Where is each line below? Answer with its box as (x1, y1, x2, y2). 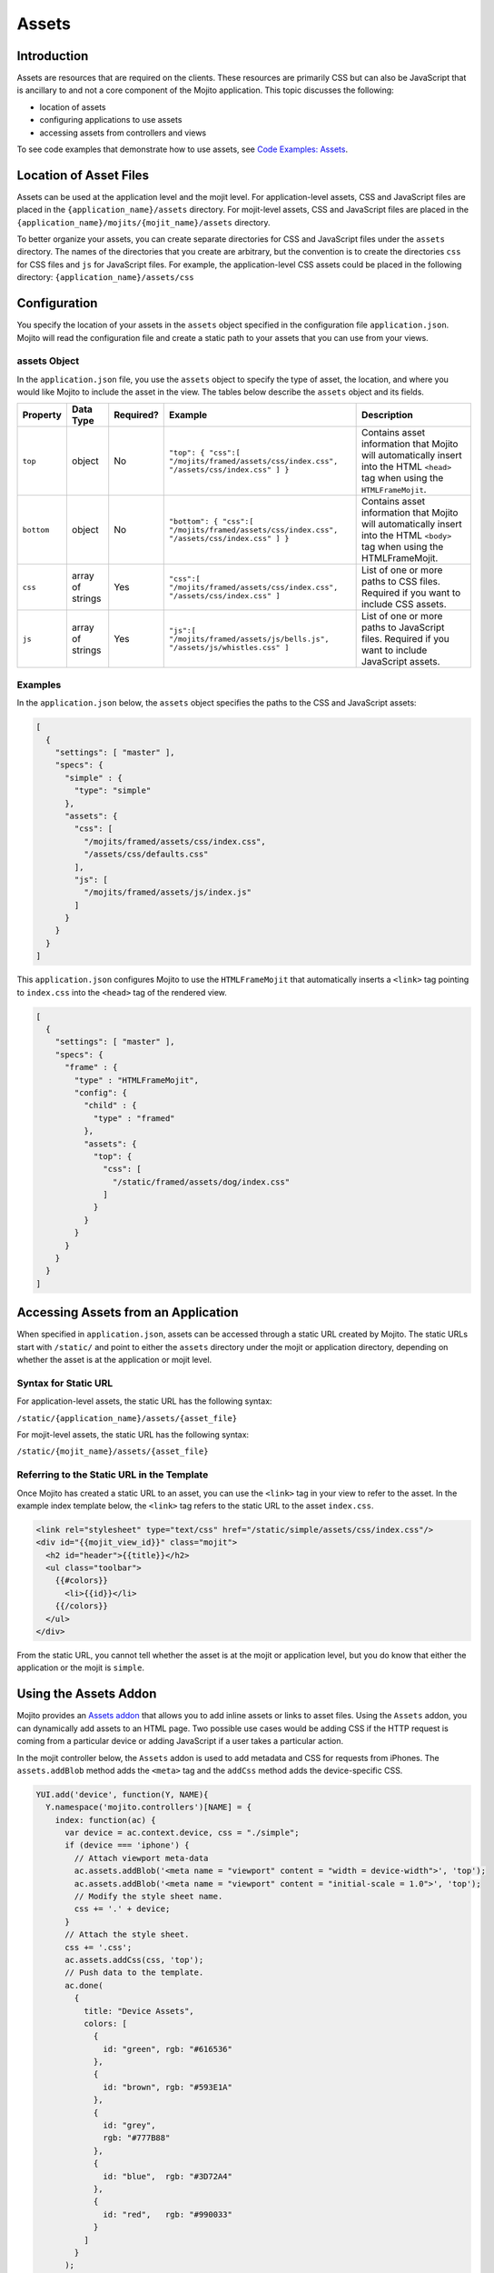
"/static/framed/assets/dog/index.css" (112, 1177, 291, 1187)
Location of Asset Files (16, 167, 150, 183)
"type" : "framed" (93, 1113, 176, 1123)
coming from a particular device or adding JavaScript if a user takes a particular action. (16, 1736, 344, 1747)
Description (361, 409, 413, 422)
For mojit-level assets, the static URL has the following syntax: (16, 1429, 250, 1440)
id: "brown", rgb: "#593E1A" (103, 2082, 233, 2092)
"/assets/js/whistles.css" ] (169, 642, 290, 652)
